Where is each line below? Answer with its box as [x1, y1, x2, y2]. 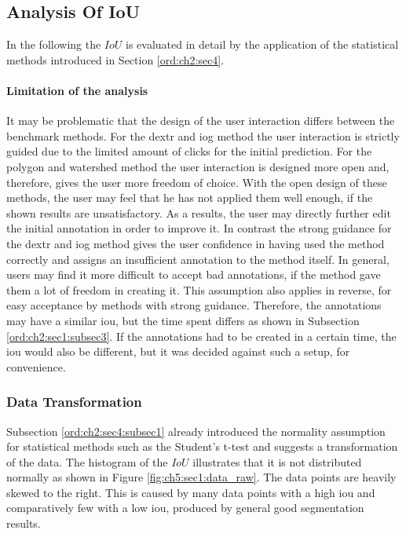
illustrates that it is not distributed [192, 453, 362, 470]
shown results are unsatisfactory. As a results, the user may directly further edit [6, 204, 391, 221]
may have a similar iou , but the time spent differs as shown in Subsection [6, 312, 360, 328]
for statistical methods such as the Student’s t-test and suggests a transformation [6, 438, 398, 455]
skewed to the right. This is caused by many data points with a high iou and [6, 484, 375, 500]
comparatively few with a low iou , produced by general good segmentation [6, 499, 364, 516]
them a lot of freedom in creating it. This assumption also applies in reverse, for [6, 281, 392, 298]
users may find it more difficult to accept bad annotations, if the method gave [6, 266, 381, 283]
